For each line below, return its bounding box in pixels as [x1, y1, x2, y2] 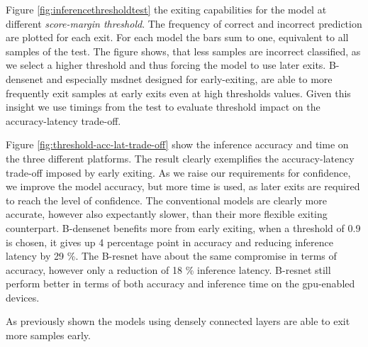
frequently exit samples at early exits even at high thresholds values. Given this [6, 85, 351, 100]
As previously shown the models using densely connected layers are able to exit [6, 314, 350, 329]
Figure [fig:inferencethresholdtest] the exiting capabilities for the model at [6, 2, 327, 16]
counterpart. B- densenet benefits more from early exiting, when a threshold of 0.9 [6, 220, 361, 235]
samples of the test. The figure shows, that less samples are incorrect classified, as [6, 43, 361, 58]
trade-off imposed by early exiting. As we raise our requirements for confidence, [6, 165, 351, 180]
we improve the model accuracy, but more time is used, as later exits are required [6, 179, 360, 194]
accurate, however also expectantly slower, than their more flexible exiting [6, 206, 328, 221]
